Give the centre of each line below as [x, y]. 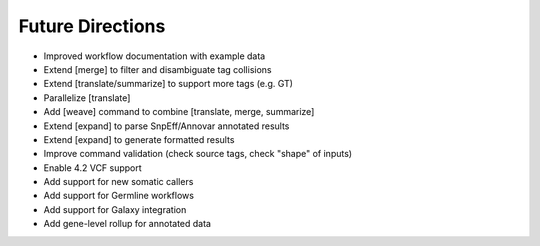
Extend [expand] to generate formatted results [139, 139]
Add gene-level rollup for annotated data [127, 224]
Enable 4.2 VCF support [92, 167]
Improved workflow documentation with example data [154, 56]
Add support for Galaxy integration [115, 209]
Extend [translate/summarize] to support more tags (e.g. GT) [168, 84]
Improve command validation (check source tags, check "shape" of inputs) [198, 154]
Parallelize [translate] [87, 97]
